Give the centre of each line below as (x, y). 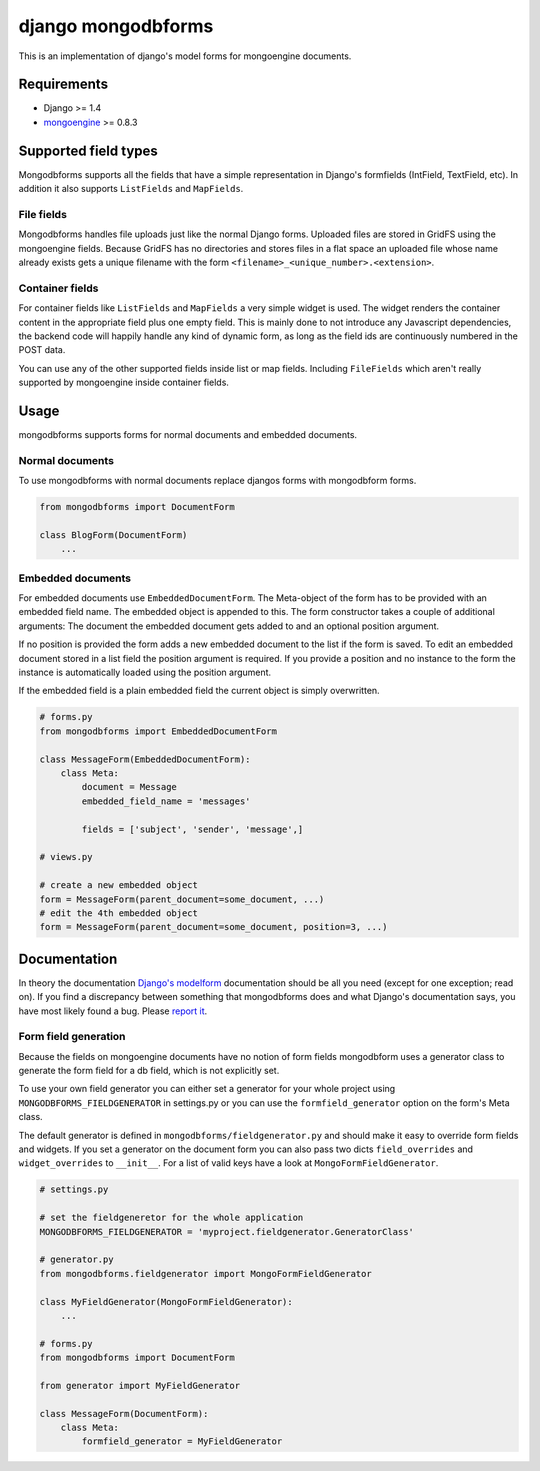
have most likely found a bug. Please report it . (113, 1011)
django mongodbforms (116, 26)
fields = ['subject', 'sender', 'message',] (192, 829)
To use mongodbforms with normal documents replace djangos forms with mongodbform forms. (217, 481)
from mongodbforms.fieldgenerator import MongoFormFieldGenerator (205, 1273)
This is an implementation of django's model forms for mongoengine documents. (185, 56)
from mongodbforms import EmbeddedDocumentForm (158, 731)
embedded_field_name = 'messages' (166, 801)
